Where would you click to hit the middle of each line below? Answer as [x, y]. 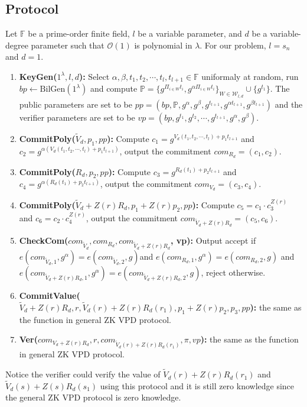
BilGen [53, 90]
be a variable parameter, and [190, 33]
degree [17, 45]
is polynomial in [163, 45]
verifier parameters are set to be [77, 117]
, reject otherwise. [233, 272]
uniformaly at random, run [250, 76]
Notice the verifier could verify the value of [83, 374]
